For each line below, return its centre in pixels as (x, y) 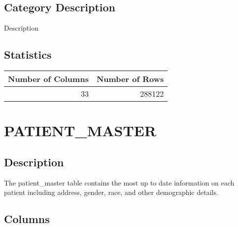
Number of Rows (130, 79)
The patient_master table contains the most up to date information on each (119, 182)
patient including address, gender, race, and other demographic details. (111, 192)
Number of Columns (48, 79)
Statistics (28, 55)
